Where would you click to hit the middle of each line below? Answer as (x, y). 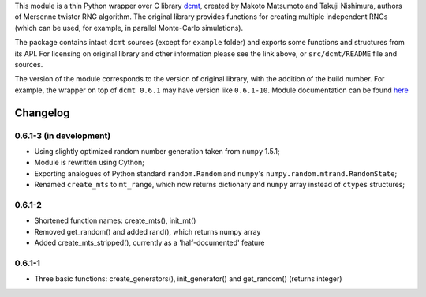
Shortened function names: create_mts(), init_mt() (115, 220)
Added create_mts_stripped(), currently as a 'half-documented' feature (149, 242)
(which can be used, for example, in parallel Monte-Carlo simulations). (129, 28)
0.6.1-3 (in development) (63, 136)
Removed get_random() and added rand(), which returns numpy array (148, 231)
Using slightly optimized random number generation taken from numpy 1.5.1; (157, 151)
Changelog (42, 113)
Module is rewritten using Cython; (90, 163)
